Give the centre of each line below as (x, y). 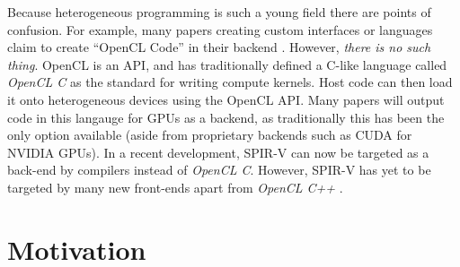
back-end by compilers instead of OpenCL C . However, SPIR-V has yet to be (219, 170)
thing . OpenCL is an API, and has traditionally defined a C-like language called (227, 64)
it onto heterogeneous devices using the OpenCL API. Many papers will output (226, 99)
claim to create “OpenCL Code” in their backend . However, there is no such (219, 47)
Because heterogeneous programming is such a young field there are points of (219, 12)
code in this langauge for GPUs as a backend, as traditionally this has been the (226, 117)
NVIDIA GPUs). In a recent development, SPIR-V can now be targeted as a (218, 152)
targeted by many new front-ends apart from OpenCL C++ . (175, 187)
